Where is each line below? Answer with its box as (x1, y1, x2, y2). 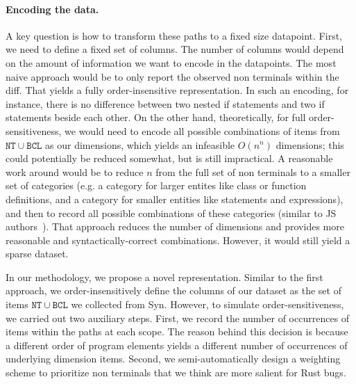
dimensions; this (276, 137, 344, 152)
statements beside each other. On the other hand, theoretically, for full (6, 110, 306, 125)
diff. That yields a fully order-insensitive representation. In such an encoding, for (6, 83, 349, 97)
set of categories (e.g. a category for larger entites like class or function (6, 178, 307, 193)
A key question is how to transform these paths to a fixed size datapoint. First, (6, 28, 343, 42)
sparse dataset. (6, 246, 69, 261)
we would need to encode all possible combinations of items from (65, 123, 340, 138)
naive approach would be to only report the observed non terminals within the (6, 69, 339, 83)
